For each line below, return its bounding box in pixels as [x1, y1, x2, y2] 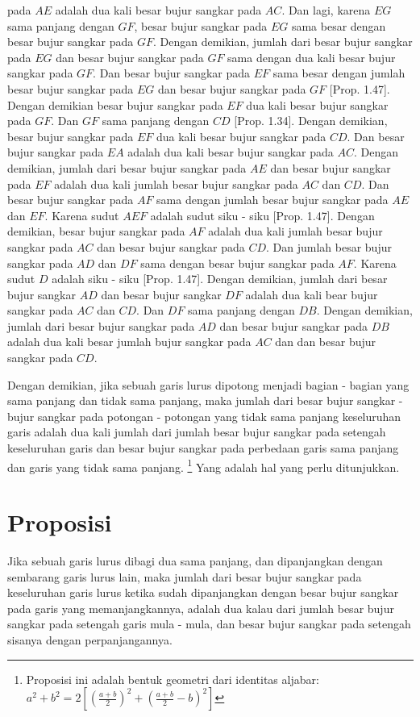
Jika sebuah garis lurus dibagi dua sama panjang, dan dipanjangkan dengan [7, 552, 383, 569]
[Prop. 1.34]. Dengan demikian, [234, 112, 388, 129]
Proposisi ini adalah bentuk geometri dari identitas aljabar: [26, 670, 319, 687]
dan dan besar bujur [275, 333, 376, 350]
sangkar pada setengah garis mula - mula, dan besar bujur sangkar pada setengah [7, 615, 411, 632]
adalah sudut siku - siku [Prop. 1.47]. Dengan [150, 206, 375, 223]
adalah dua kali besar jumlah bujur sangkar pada [7, 333, 252, 350]
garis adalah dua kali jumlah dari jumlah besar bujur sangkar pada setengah [7, 423, 386, 440]
